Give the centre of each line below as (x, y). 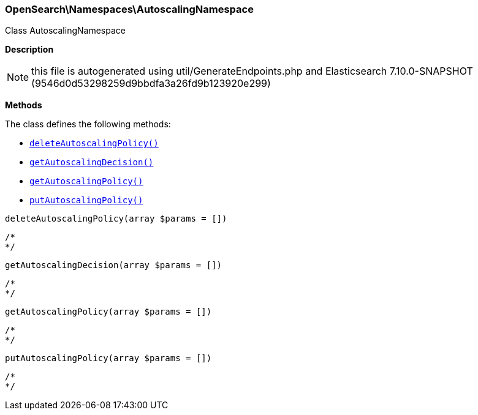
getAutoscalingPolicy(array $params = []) (108, 312)
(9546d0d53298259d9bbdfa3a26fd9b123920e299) (151, 84)
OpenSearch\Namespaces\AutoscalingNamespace (129, 9)
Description (29, 50)
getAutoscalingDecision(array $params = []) (114, 265)
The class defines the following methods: (88, 124)
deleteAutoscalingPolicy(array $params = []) (116, 219)
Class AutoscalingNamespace (65, 31)
